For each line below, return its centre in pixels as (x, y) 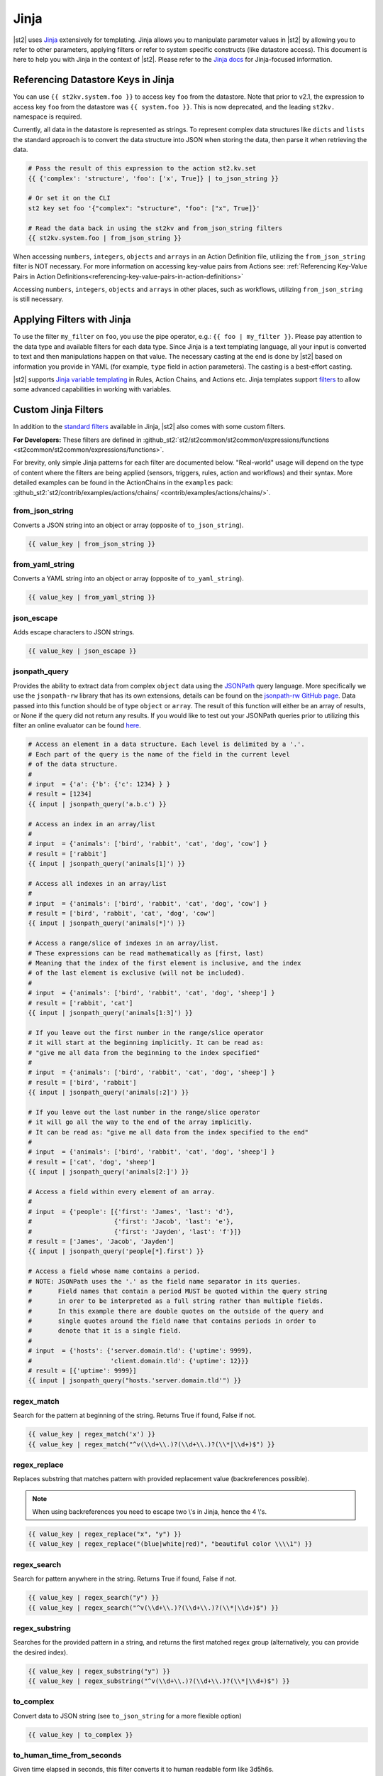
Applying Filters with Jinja (72, 320)
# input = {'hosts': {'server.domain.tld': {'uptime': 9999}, (140, 1351)
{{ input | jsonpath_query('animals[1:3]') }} (110, 1013)
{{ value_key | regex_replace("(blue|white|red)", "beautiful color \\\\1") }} (170, 1544)
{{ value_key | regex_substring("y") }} (99, 1671)
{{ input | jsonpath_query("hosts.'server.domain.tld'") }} (135, 1381)
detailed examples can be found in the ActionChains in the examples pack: (123, 482)
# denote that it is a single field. (105, 1331)
